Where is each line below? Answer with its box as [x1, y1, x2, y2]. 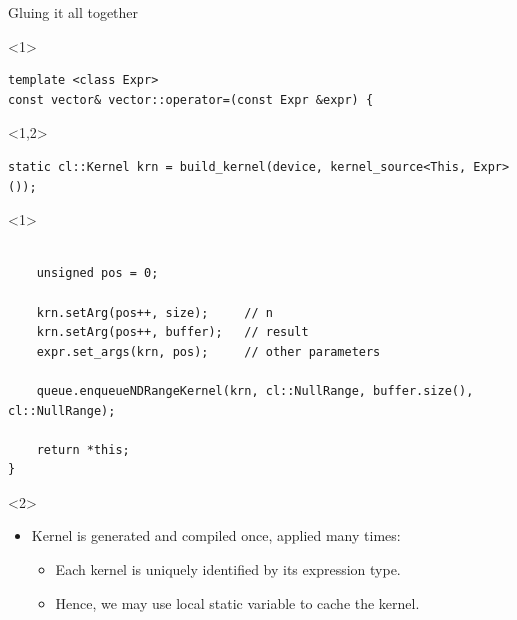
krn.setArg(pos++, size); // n [36, 305, 273, 320]
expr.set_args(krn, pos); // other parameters [36, 344, 381, 359]
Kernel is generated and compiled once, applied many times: [31, 525, 401, 546]
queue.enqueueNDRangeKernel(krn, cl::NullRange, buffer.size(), [36, 383, 474, 398]
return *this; [36, 442, 130, 457]
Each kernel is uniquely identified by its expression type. [55, 559, 401, 580]
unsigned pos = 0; [36, 266, 159, 281]
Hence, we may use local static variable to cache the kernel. [55, 592, 420, 613]
